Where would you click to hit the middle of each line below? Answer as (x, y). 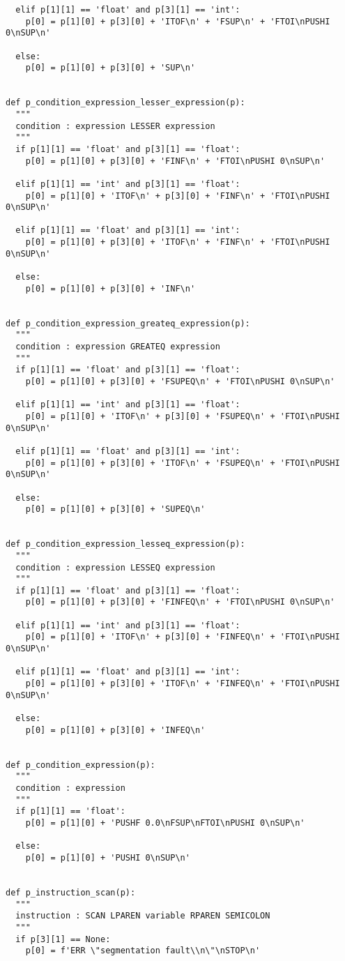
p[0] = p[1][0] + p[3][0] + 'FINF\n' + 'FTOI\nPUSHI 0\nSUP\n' (175, 161)
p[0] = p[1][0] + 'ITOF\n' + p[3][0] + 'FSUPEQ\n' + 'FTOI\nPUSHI (183, 416)
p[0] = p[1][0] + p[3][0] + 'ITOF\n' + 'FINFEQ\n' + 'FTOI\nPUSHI (183, 684)
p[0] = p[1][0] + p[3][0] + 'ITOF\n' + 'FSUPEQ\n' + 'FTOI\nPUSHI (183, 463)
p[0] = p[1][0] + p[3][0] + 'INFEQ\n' (115, 730)
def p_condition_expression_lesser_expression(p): (125, 103)
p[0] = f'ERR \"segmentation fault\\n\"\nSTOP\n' (143, 951)
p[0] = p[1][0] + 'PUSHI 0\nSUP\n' (108, 857)
